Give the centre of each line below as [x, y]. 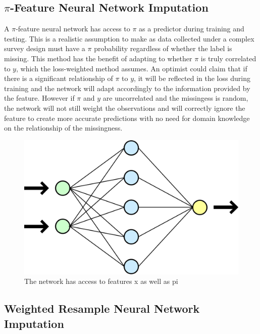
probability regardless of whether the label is [163, 48]
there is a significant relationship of [59, 78]
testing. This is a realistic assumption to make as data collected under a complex [129, 38]
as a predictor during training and [192, 29]
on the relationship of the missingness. [63, 128]
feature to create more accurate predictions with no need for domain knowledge [127, 118]
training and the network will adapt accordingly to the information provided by [127, 88]
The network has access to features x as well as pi [101, 281]
